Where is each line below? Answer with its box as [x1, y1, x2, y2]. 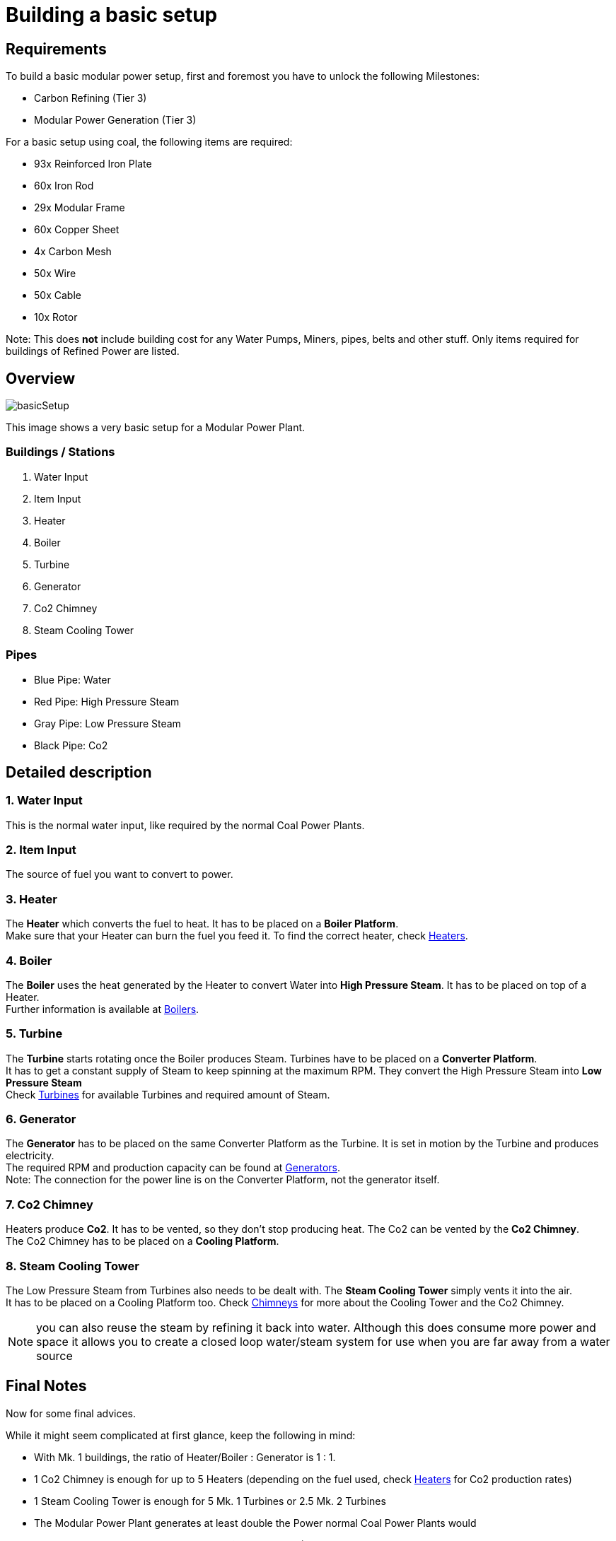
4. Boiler [6, 953, 52, 968]
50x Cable [34, 289, 81, 302]
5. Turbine [6, 1026, 63, 1041]
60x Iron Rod [34, 180, 94, 192]
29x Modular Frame [34, 201, 125, 214]
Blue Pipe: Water [34, 673, 111, 686]
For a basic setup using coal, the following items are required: [6, 136, 293, 148]
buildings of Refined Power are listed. [6, 345, 180, 358]
